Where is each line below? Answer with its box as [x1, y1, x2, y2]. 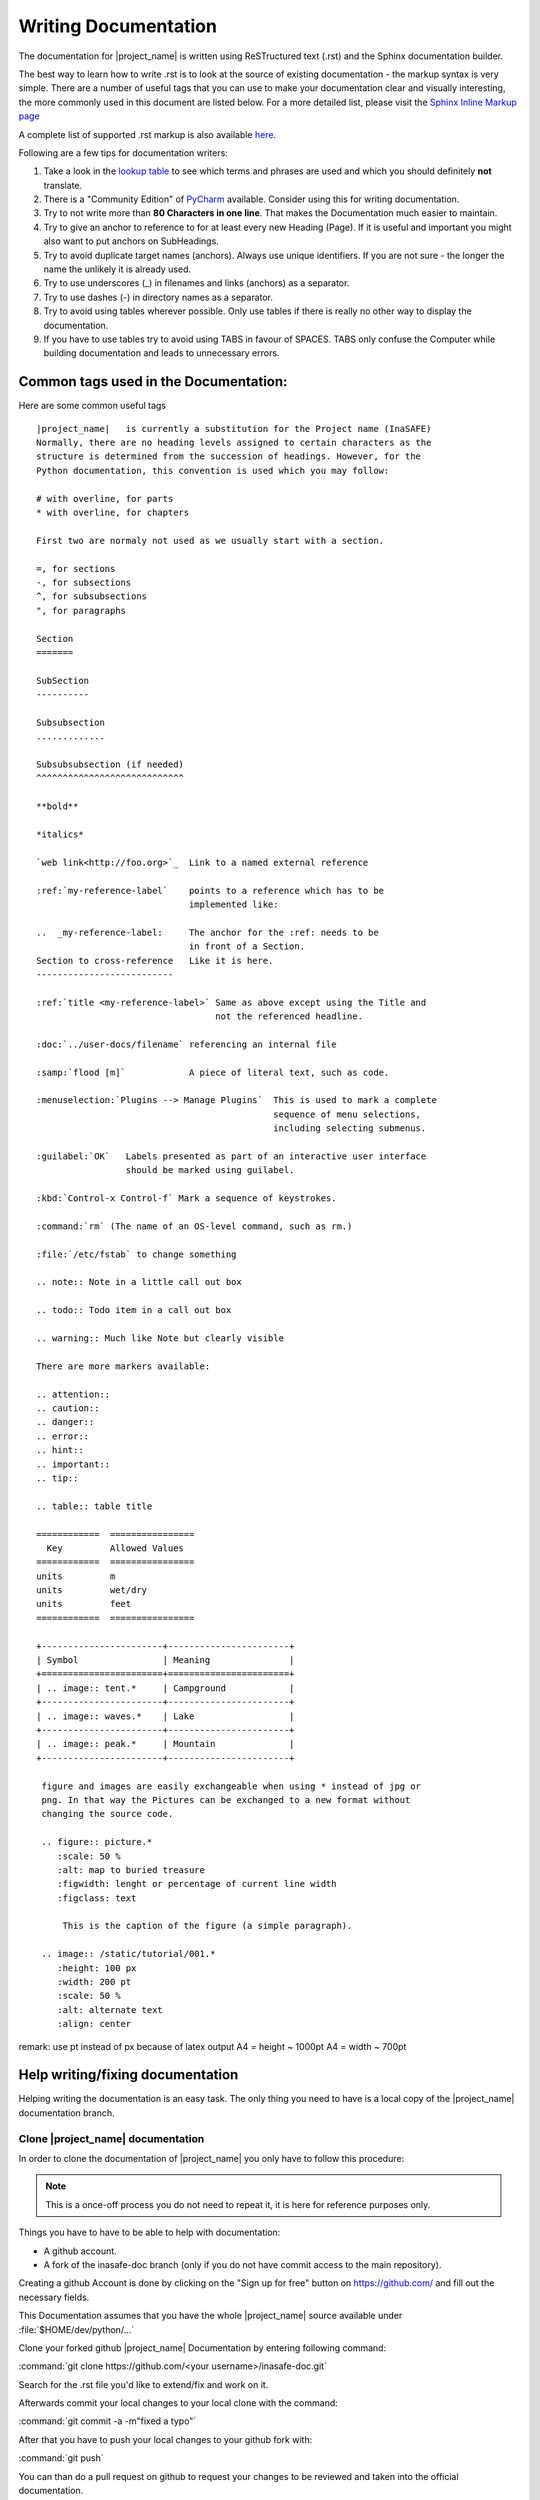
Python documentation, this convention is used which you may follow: [36, 465, 390, 476]
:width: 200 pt [56, 1976, 132, 1988]
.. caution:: [36, 1403, 100, 1414]
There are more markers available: [36, 1360, 211, 1372]
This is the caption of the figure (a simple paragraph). [62, 1920, 353, 1932]
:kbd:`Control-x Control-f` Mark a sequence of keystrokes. [36, 1193, 337, 1204]
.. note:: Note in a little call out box [36, 1276, 242, 1288]
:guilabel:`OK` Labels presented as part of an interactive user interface [36, 1150, 427, 1162]
